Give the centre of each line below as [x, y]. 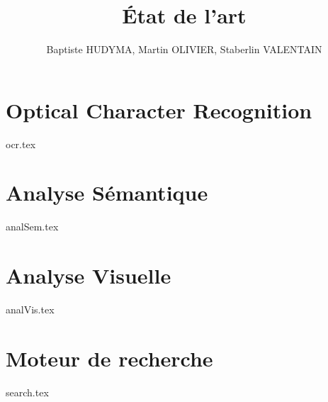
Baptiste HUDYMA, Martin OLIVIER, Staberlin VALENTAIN [184, 49]
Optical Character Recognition [159, 110]
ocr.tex [21, 144]
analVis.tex [30, 309]
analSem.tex [32, 227]
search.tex [27, 392]
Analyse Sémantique [107, 192]
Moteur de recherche [109, 358]
